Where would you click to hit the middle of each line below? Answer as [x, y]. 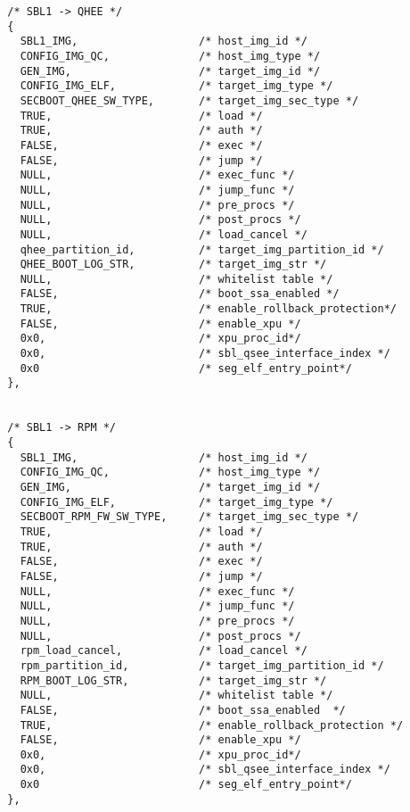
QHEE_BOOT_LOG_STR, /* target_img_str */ [173, 265]
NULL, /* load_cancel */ [164, 234]
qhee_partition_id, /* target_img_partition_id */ [202, 249]
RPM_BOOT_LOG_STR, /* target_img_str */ [173, 680]
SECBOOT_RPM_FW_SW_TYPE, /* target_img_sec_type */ [189, 517]
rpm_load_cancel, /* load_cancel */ [164, 651]
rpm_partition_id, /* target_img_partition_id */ [202, 665]
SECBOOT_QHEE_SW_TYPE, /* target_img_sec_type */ [189, 100]
